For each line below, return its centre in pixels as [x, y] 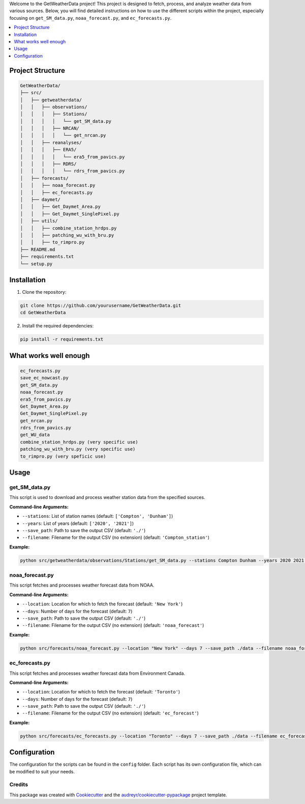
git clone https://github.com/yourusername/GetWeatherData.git [101, 305]
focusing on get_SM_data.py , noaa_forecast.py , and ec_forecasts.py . [90, 18]
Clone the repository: [44, 292]
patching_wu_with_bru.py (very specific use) [78, 449]
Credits [19, 785]
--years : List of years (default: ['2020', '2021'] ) [78, 523]
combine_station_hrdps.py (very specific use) [79, 442]
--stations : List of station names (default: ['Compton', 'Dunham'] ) [98, 516]
